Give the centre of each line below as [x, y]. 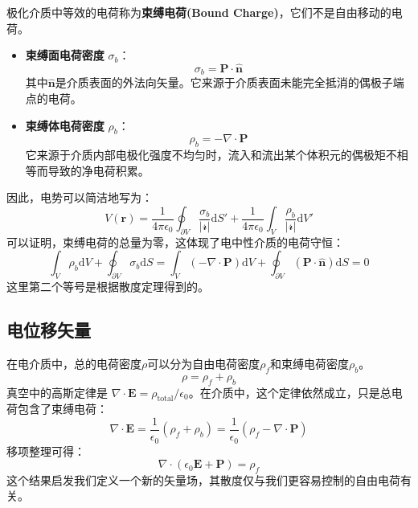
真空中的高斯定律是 [57, 392]
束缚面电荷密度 [65, 55]
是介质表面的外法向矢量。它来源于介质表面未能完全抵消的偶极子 [224, 82]
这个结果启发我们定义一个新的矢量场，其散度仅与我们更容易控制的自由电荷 [203, 479]
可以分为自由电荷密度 [204, 363]
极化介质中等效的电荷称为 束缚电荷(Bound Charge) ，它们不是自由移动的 [199, 12]
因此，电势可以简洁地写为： [80, 197]
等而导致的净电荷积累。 [87, 170]
